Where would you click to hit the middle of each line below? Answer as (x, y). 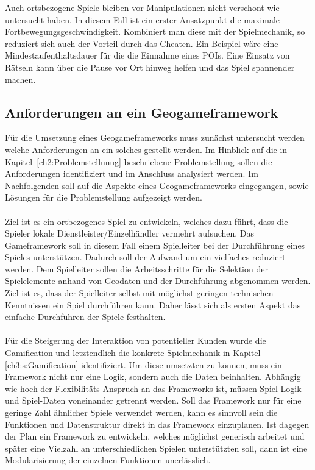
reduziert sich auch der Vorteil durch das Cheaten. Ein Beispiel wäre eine (142, 43)
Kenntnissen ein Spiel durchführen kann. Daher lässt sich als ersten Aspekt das (153, 304)
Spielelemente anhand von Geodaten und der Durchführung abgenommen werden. (158, 281)
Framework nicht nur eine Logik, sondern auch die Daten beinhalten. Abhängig (153, 376)
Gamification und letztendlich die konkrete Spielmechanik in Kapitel (133, 353)
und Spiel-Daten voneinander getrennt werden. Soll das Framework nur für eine (153, 400)
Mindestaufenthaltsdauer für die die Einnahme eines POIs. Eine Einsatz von (147, 55)
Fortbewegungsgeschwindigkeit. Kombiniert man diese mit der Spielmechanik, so (155, 31)
